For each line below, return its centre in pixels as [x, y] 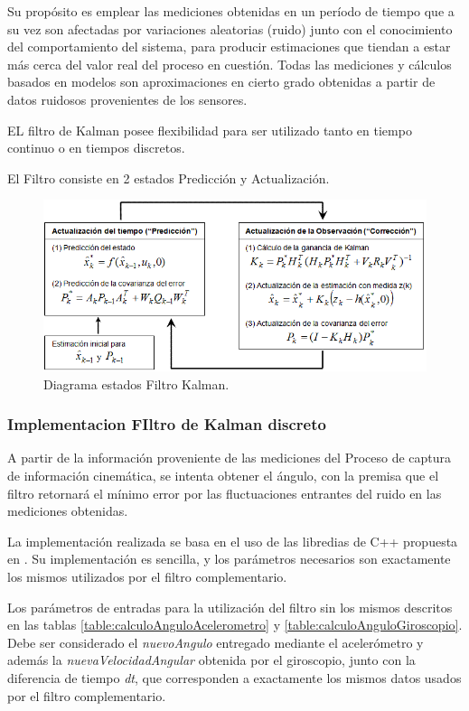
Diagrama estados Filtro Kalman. [136, 384]
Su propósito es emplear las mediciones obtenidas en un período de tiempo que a [231, 11]
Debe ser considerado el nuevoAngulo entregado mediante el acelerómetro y [216, 642]
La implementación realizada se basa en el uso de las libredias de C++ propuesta [233, 541]
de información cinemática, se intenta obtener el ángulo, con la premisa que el [223, 475]
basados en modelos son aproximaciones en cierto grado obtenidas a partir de [221, 82]
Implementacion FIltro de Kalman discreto [167, 424]
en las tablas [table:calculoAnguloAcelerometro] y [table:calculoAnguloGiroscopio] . [235, 625]
